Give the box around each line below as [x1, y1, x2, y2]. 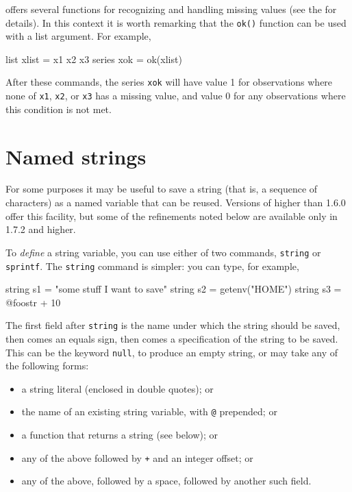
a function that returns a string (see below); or [21, 428, 218, 442]
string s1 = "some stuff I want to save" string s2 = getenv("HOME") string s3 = [5, 282, 342, 296]
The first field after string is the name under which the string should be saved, [5, 318, 340, 332]
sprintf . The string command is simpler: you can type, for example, [5, 258, 299, 273]
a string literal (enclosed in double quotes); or [21, 381, 214, 395]
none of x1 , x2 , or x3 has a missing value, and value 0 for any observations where [5, 88, 346, 103]
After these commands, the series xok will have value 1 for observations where [5, 75, 333, 89]
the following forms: [5, 358, 89, 373]
